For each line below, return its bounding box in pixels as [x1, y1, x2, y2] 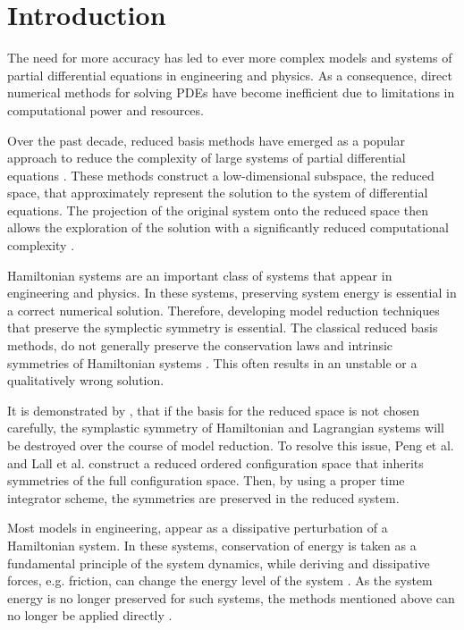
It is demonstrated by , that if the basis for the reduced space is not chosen [7, 400, 420, 419]
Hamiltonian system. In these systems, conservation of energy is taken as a [7, 535, 417, 554]
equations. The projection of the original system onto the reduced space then [7, 200, 428, 219]
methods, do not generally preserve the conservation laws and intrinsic [7, 336, 393, 355]
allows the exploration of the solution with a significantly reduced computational [7, 218, 449, 237]
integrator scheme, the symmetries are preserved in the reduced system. [7, 488, 400, 507]
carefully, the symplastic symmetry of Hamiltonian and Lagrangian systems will [7, 418, 444, 437]
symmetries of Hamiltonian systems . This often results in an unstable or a [7, 353, 418, 372]
